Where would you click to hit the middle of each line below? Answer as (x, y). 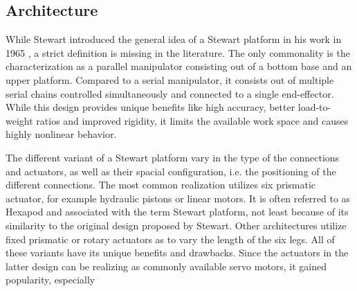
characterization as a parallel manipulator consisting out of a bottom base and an (179, 66)
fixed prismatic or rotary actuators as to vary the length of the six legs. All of (170, 239)
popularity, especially (51, 280)
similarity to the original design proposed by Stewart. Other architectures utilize (176, 225)
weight (19, 120)
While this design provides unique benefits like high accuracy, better (150, 107)
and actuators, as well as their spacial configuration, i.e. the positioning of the (171, 171)
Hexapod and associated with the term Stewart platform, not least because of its (177, 212)
